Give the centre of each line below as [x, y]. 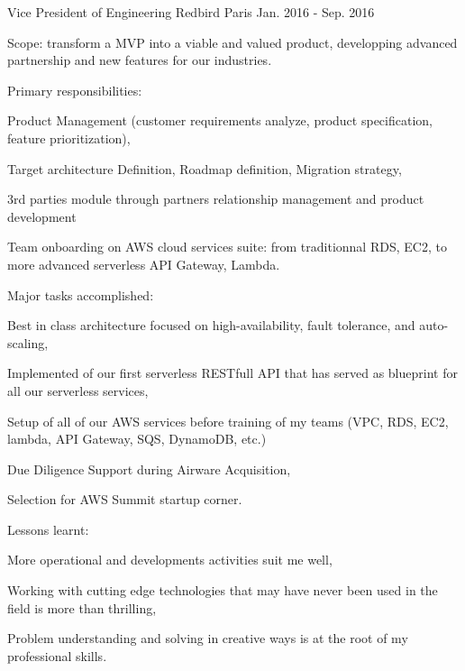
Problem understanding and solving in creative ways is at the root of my [208, 638]
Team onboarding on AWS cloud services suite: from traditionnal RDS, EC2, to [227, 247]
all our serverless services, [78, 390]
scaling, [28, 342]
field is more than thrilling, [82, 607]
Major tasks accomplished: [81, 294]
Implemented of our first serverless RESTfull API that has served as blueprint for [232, 373]
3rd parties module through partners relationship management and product [216, 199]
